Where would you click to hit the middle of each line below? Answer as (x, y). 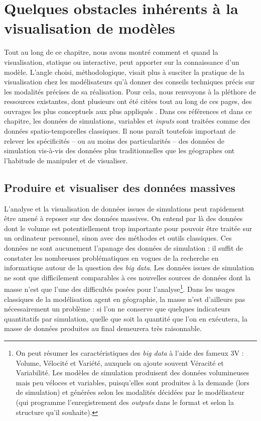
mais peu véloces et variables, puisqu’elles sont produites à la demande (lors (133, 382)
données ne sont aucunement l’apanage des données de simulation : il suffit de (124, 248)
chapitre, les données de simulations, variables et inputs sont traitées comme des (127, 121)
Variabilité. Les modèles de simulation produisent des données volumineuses (133, 373)
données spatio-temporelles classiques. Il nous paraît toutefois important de (120, 131)
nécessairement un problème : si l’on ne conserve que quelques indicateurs (117, 309)
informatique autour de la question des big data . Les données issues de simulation (129, 268)
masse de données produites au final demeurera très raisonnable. (103, 328)
